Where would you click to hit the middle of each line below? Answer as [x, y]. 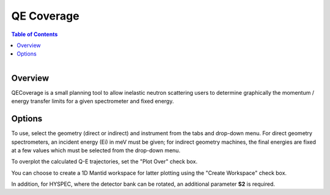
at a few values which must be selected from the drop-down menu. [96, 150]
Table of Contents [35, 34]
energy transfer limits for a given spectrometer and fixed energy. [93, 101]
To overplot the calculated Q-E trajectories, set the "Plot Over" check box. [105, 161]
